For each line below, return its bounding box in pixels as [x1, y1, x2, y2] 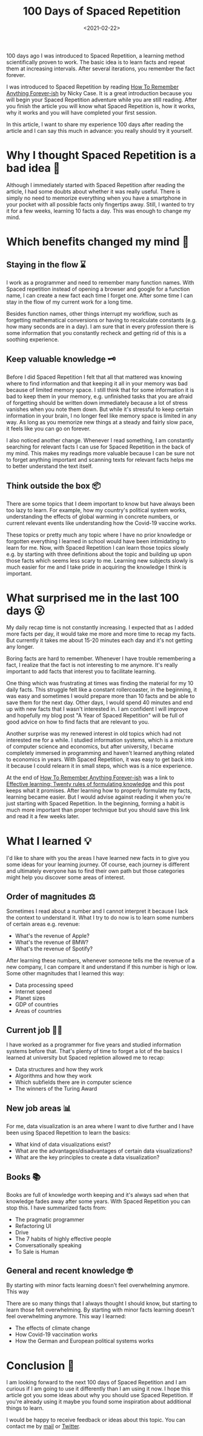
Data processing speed [15, 981, 74, 989]
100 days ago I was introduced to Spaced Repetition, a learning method [6, 52, 185, 59]
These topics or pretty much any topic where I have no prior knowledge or [6, 531, 192, 538]
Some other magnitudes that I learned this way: [6, 970, 125, 977]
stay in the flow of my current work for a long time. [6, 298, 133, 305]
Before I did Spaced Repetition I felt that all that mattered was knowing [6, 373, 182, 381]
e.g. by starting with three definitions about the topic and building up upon [6, 550, 192, 558]
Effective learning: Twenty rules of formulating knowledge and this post [6, 781, 185, 788]
